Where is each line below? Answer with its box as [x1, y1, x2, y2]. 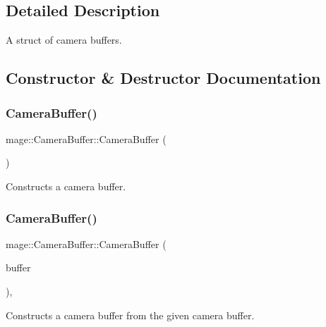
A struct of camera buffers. [6, 32, 122, 47]
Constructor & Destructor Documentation [6, 67, 321, 89]
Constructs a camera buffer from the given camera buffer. [6, 307, 255, 322]
